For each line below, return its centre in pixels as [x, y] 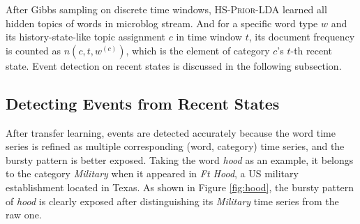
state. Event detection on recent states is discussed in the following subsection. [174, 65]
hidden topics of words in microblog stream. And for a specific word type [162, 23]
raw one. [24, 215]
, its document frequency [302, 37]
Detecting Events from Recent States [143, 103]
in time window [209, 37]
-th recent [311, 50]
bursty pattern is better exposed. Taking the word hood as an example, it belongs [180, 159]
